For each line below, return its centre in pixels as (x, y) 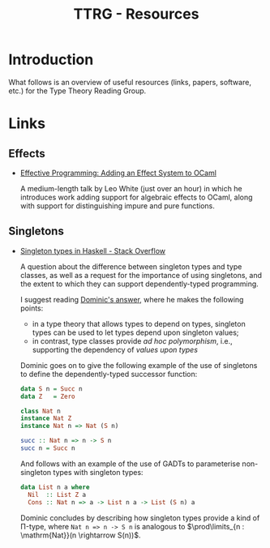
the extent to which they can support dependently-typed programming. (139, 284)
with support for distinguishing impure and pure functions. (117, 205)
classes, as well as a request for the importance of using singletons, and (141, 275)
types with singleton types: (98, 472)
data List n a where (55, 487)
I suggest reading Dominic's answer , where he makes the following (132, 299)
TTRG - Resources (136, 14)
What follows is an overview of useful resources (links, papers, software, (130, 82)
